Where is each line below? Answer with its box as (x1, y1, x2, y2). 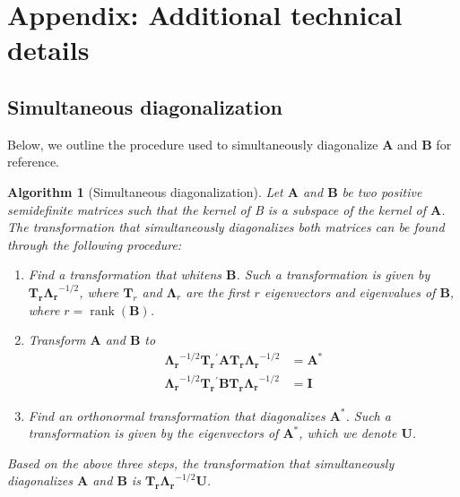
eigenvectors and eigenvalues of (264, 282, 436, 301)
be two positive (342, 182, 422, 201)
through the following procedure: (7, 235, 182, 253)
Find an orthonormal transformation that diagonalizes (28, 406, 325, 424)
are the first (186, 282, 250, 301)
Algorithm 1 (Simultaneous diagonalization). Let (7, 182, 283, 201)
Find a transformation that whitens (28, 265, 222, 284)
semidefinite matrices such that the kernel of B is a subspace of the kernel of (7, 200, 426, 219)
